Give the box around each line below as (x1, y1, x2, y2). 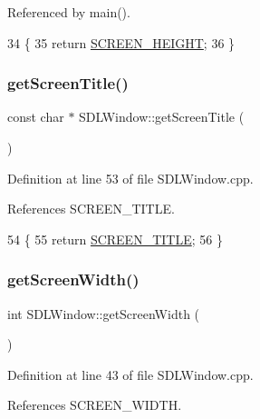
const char (7, 107, 64, 126)
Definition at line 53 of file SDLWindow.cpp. (7, 168, 254, 187)
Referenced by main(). (7, 3, 130, 21)
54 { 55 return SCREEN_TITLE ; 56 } (7, 229, 223, 248)
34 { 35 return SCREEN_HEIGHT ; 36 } (7, 33, 236, 52)
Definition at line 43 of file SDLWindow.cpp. (7, 364, 254, 384)
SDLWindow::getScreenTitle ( (79, 107, 245, 126)
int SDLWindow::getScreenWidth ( (7, 304, 200, 323)
